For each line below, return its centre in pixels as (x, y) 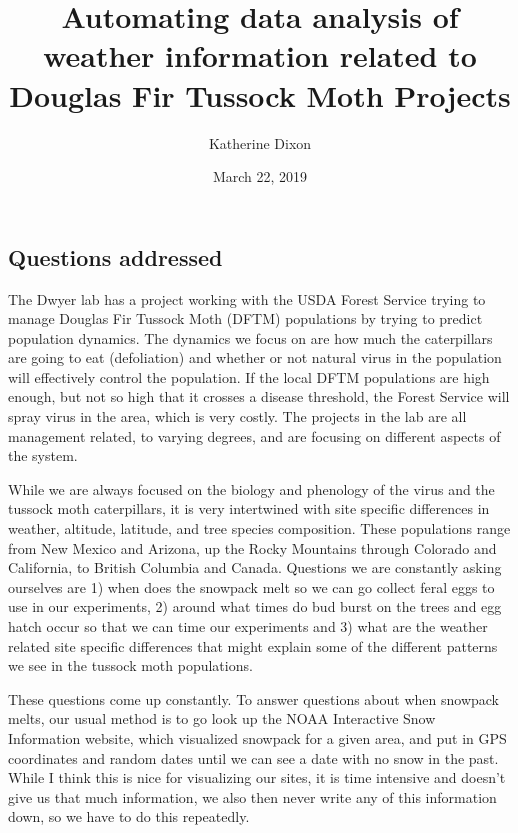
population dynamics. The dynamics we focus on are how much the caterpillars (250, 337)
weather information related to (260, 55)
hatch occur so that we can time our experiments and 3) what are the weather (248, 626)
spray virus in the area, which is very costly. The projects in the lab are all (237, 416)
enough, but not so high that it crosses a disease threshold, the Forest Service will (259, 396)
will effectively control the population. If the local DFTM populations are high (249, 376)
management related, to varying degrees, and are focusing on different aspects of (254, 435)
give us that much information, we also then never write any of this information (252, 796)
